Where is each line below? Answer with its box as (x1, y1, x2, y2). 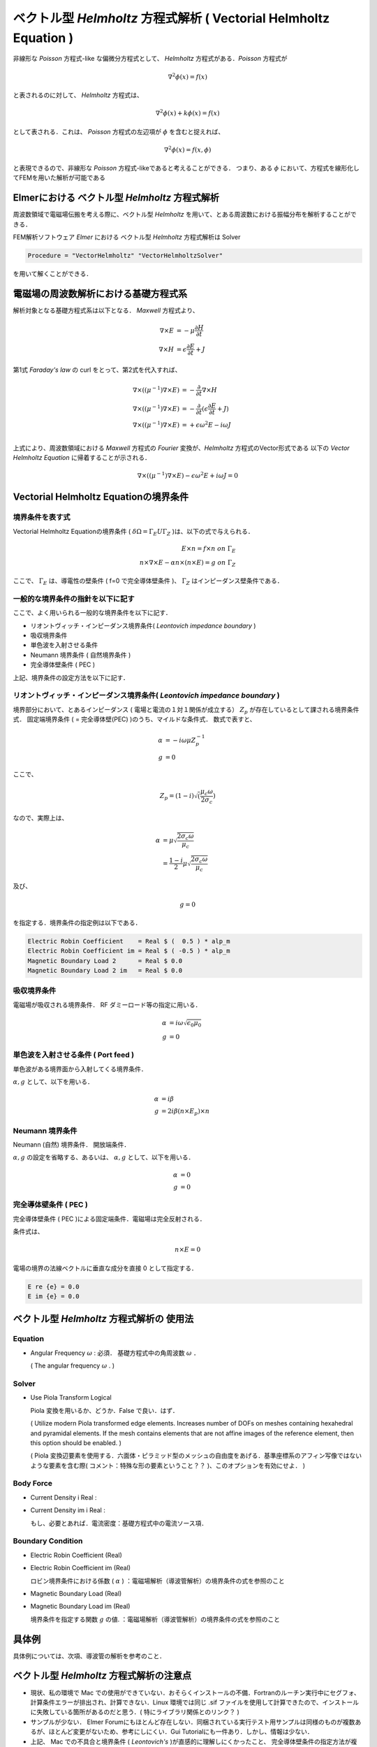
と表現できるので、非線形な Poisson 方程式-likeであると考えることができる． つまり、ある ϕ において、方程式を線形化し (13, 164, 360, 173)
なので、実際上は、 (13, 814, 68, 822)
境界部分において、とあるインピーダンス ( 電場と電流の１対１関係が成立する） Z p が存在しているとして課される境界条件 (13, 705, 360, 716)
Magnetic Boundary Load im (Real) (30, 1602, 131, 1611)
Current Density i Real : (30, 1493, 97, 1502)
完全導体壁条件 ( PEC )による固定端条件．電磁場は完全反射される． (13, 1215, 206, 1223)
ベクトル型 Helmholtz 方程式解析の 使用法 (13, 1312, 194, 1324)
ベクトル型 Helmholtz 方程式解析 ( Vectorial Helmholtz (13, 10, 330, 26)
